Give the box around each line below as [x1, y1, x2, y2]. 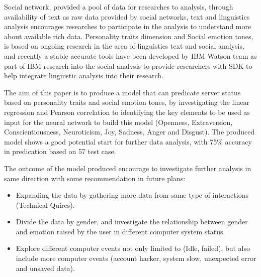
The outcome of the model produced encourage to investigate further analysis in [4, 163, 251, 173]
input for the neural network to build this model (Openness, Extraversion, [4, 116, 233, 127]
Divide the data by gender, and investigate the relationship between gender [16, 216, 248, 227]
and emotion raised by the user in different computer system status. [16, 226, 225, 236]
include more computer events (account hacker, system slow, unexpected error [16, 253, 256, 263]
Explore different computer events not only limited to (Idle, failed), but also [16, 243, 250, 253]
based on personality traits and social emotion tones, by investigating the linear [4, 97, 249, 107]
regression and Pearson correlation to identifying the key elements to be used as [4, 106, 250, 117]
